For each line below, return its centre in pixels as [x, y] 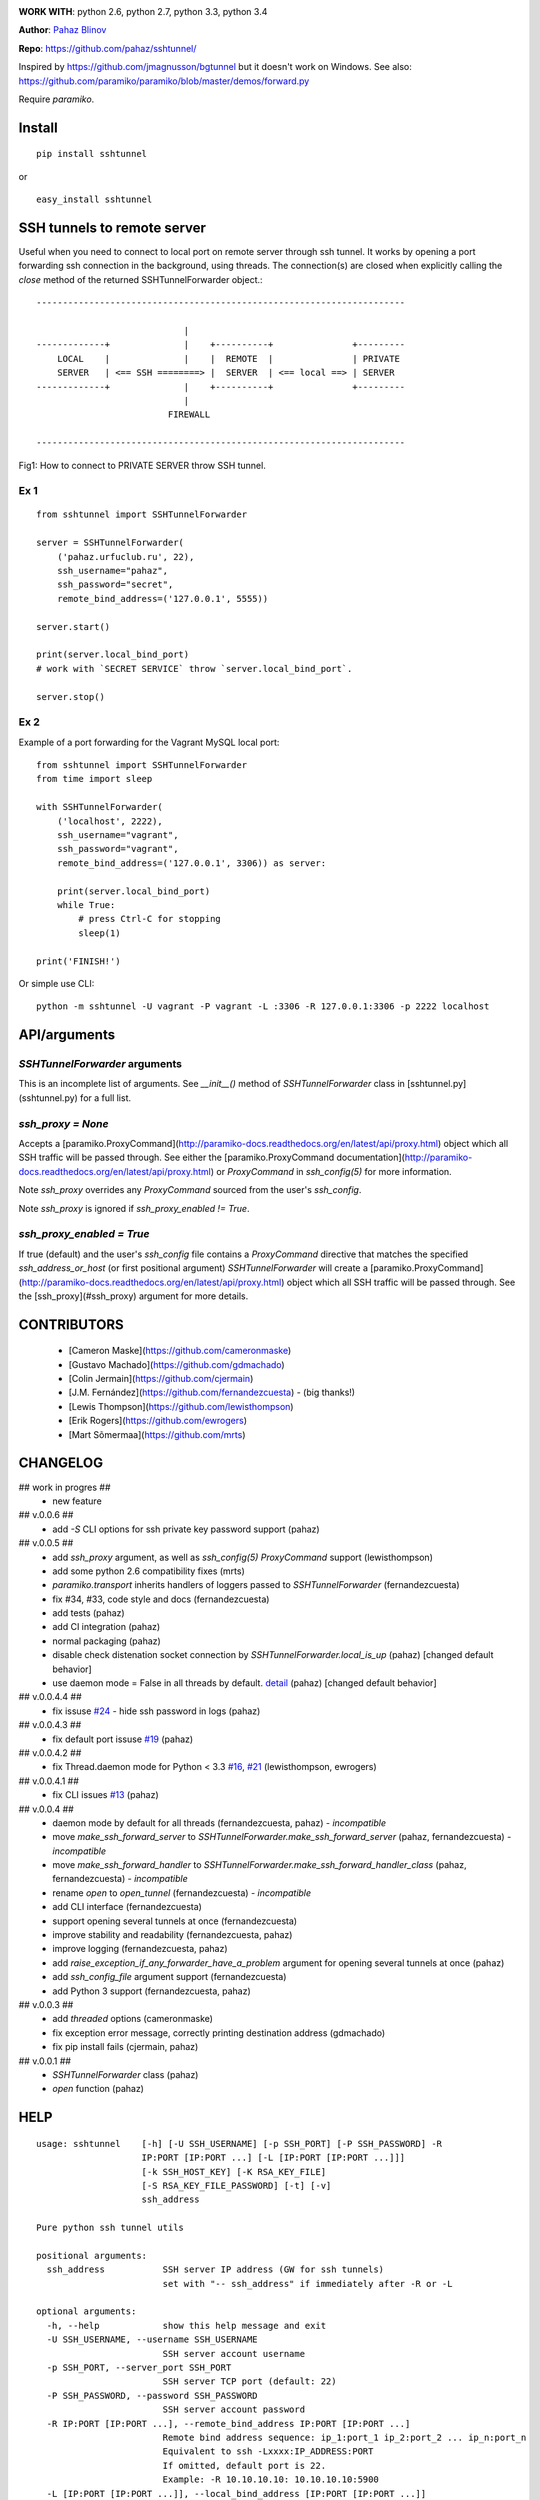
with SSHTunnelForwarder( [100, 807]
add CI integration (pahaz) [106, 1627]
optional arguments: [86, 2311]
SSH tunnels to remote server [112, 227]
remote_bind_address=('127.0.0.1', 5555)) [162, 598]
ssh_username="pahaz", [112, 571]
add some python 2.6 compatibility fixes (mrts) [148, 1571]
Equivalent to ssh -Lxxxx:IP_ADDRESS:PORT [268, 2451]
